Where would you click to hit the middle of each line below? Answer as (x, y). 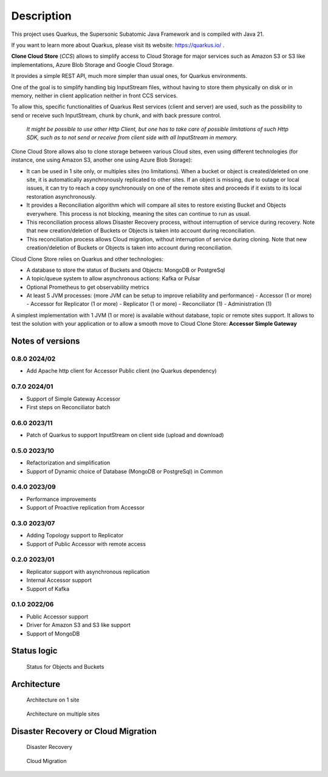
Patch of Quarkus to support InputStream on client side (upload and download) (125, 435)
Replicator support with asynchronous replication (88, 572)
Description (42, 16)
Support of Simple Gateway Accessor (73, 399)
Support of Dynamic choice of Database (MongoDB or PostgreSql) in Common (125, 471)
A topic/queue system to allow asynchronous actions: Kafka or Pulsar (113, 278)
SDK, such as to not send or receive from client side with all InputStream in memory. (132, 137)
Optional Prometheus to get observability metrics (88, 287)
